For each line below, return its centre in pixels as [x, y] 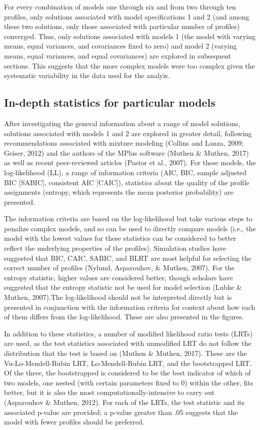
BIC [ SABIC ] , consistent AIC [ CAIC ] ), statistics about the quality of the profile [127, 182]
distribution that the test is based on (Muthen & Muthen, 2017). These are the [125, 353]
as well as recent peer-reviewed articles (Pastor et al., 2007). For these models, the [130, 162]
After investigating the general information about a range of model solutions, [122, 123]
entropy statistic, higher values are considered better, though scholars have [118, 277]
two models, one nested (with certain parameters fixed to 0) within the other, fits [129, 382]
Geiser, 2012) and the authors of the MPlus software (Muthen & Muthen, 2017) [126, 152]
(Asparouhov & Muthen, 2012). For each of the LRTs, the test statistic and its [124, 402]
